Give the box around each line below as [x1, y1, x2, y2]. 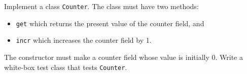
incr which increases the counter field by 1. [16, 35, 152, 45]
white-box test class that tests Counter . [4, 61, 127, 72]
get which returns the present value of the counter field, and [16, 18, 204, 28]
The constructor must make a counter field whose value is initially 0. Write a [4, 51, 243, 62]
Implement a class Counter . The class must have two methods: [4, 1, 199, 11]
